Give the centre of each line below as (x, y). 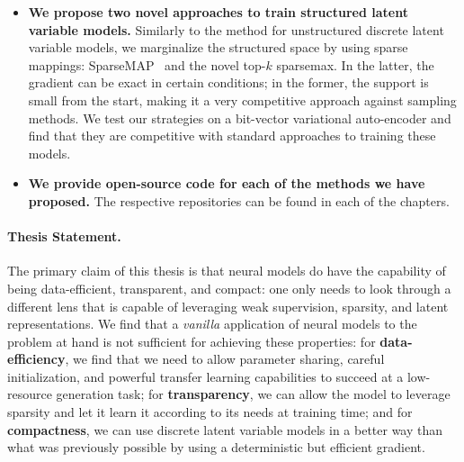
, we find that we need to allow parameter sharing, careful (225, 359)
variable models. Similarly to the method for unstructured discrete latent (236, 29)
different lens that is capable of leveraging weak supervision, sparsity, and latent (228, 306)
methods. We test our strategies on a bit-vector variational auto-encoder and (240, 118)
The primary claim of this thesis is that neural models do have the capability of (227, 271)
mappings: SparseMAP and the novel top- (147, 64)
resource (30, 394)
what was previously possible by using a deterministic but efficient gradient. (216, 447)
